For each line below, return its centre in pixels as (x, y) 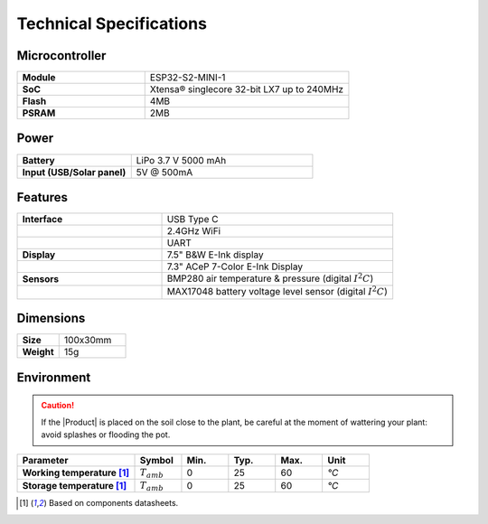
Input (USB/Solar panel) (74, 172)
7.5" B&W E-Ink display (215, 255)
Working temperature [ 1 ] (76, 473)
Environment (54, 377)
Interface (42, 220)
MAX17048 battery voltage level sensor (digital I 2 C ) (277, 291)
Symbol (156, 460)
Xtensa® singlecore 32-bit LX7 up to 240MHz (246, 89)
